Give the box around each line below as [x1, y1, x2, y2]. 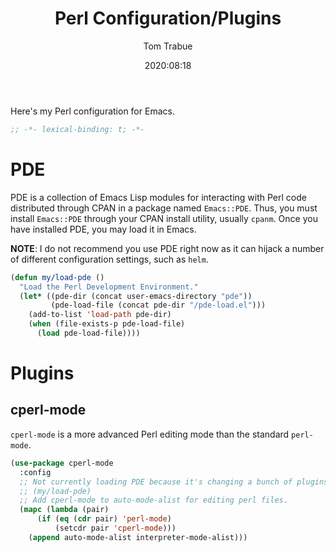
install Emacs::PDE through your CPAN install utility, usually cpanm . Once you [10, 212, 318, 224]
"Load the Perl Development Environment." [19, 282, 199, 292]
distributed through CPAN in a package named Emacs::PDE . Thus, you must [10, 202, 318, 214]
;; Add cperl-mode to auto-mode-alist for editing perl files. [19, 495, 288, 506]
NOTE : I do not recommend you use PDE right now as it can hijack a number [10, 242, 325, 254]
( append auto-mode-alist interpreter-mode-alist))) [28, 532, 248, 542]
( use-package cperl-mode [10, 458, 114, 468]
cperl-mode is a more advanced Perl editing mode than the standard [10, 428, 290, 440]
